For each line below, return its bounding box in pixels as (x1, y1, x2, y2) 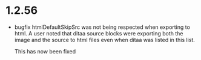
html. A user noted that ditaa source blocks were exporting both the (14, 29, 183, 37)
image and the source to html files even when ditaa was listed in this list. (14, 36, 195, 43)
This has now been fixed (14, 47, 76, 55)
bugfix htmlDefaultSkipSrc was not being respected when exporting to (14, 23, 190, 31)
